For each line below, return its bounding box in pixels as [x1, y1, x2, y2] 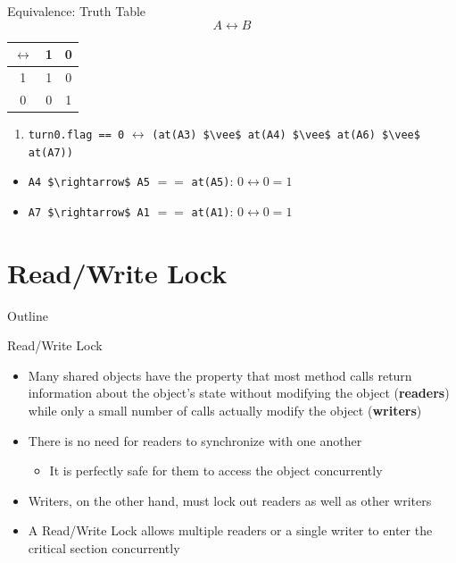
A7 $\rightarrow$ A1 [28, 206, 150, 219]
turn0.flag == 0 [28, 128, 125, 141]
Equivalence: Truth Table [7, 2, 146, 20]
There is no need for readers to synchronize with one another [28, 431, 362, 450]
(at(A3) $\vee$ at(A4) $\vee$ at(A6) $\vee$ [152, 128, 420, 141]
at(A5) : [191, 172, 234, 190]
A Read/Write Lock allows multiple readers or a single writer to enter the [28, 521, 433, 540]
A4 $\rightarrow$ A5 [28, 176, 150, 189]
